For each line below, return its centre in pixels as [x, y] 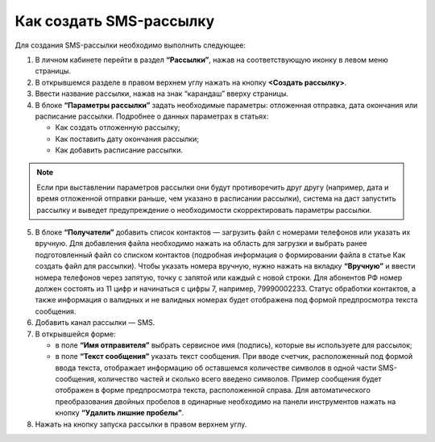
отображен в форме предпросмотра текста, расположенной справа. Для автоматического [213, 390]
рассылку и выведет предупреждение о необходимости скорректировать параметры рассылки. [204, 210]
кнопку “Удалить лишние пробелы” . [120, 413]
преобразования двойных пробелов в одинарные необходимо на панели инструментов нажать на [226, 401]
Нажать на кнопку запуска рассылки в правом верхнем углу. [141, 424]
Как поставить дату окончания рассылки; [127, 139]
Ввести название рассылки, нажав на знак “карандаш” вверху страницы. [162, 94]
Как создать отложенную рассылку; [118, 127]
